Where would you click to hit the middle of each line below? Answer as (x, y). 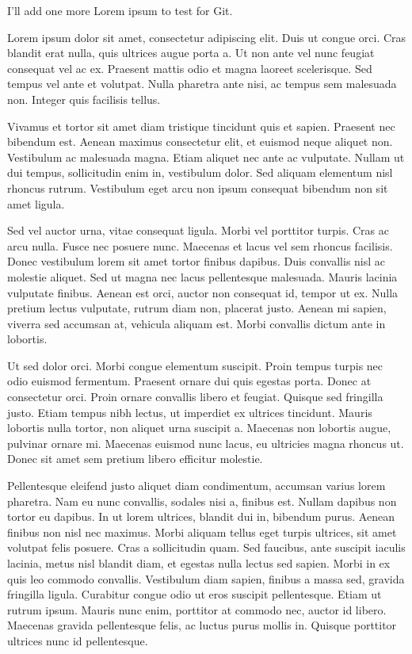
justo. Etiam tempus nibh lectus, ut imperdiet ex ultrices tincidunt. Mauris (190, 412)
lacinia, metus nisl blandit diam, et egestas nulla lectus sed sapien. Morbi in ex (199, 563)
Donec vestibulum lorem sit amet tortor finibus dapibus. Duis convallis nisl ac (196, 261)
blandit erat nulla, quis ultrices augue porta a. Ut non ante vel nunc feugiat (191, 53)
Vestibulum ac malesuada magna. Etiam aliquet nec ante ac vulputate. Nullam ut (206, 157)
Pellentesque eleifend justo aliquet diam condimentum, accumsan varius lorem (196, 486)
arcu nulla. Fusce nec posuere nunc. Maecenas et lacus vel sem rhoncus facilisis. (200, 245)
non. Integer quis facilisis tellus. (84, 99)
